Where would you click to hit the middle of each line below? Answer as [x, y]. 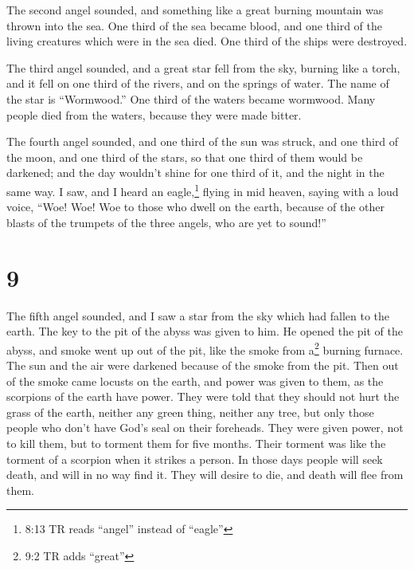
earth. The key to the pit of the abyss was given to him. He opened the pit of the [205, 331]
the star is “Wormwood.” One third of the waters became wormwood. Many [191, 98]
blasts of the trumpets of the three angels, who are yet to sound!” [166, 222]
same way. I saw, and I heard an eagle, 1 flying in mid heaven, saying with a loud [203, 190]
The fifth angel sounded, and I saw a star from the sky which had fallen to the [198, 315]
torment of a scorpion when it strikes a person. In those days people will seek [195, 459]
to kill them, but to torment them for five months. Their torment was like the [196, 443]
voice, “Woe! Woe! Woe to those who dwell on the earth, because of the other [196, 207]
